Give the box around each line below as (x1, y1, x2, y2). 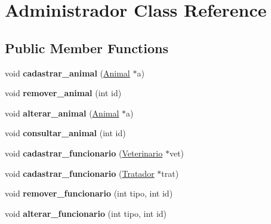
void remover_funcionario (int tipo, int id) (5, 187, 173, 200)
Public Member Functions (5, 38, 168, 57)
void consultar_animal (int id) (5, 127, 126, 139)
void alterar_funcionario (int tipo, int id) (5, 207, 167, 219)
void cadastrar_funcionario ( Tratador (5, 167, 155, 179)
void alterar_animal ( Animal (5, 106, 119, 119)
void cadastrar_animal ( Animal (5, 66, 130, 79)
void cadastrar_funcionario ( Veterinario (5, 146, 163, 159)
